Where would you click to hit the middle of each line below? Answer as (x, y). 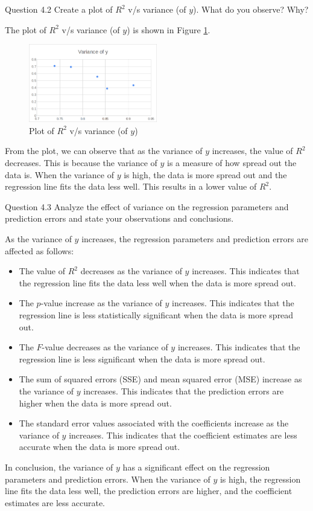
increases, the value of (252, 151)
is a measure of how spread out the (232, 163)
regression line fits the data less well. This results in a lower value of (131, 186)
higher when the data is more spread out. (95, 403)
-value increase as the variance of (101, 303)
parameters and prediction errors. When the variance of (108, 479)
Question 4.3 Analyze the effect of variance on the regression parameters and (147, 206)
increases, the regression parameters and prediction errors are (195, 239)
